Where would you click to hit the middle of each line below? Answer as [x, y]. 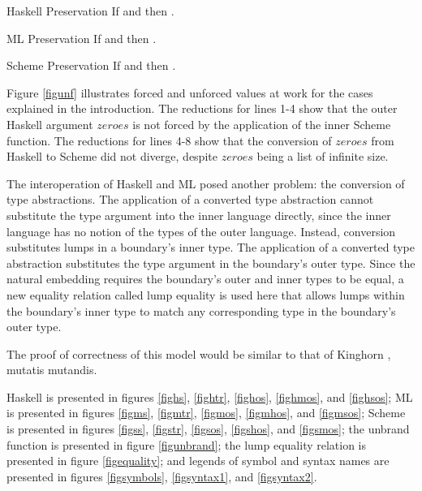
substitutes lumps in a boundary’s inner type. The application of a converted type [211, 247]
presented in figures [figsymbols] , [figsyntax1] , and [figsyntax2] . [162, 476]
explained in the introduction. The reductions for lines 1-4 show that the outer [202, 108]
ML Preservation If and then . [82, 38]
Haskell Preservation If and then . [90, 11]
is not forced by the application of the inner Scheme [262, 124]
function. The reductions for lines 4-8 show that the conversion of [169, 140]
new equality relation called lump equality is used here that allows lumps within [206, 294]
